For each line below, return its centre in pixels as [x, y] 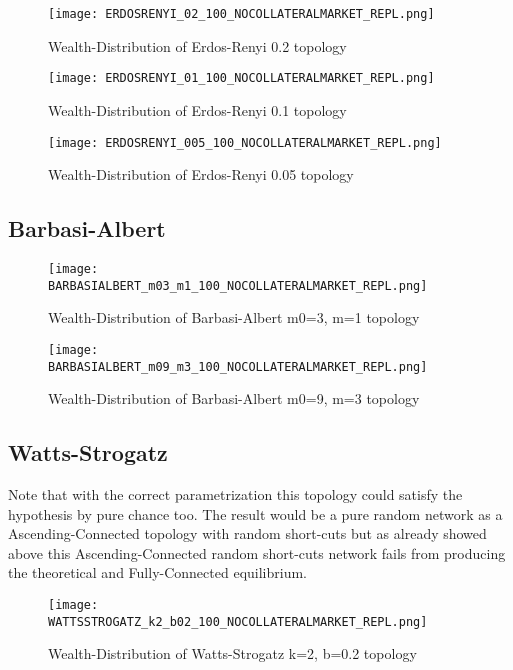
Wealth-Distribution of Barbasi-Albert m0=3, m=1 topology [234, 317]
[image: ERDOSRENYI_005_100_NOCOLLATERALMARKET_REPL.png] [245, 142]
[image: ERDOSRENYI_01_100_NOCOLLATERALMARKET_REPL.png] [241, 78]
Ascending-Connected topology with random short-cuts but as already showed [247, 533]
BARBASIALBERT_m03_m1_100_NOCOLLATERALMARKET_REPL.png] [238, 285]
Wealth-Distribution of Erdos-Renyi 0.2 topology [197, 45]
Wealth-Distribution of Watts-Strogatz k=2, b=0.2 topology [232, 653]
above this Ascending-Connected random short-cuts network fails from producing [257, 552]
